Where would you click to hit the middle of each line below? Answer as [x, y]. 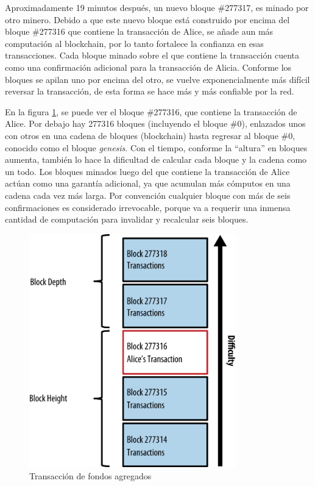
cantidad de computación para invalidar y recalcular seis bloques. [127, 219]
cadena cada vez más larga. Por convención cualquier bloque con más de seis [148, 195]
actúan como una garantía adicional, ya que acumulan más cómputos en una [148, 183]
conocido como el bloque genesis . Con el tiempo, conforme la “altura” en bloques [156, 147]
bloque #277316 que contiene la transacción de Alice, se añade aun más [139, 31]
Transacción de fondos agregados [90, 475]
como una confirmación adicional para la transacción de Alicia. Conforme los [148, 67]
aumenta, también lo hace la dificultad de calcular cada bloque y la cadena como [156, 159]
